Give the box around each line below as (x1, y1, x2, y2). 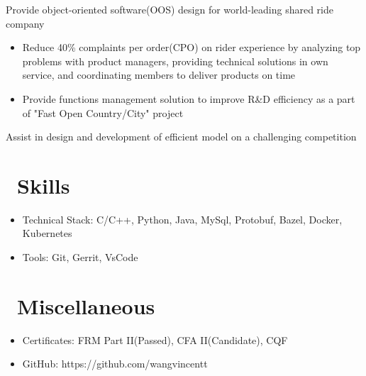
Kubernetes (22, 226, 72, 240)
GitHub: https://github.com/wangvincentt (22, 356, 208, 371)
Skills (17, 170, 70, 199)
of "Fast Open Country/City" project (22, 105, 184, 120)
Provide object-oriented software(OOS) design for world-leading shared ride (6, 2, 333, 16)
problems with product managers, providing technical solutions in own (22, 53, 328, 68)
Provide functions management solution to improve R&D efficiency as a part (22, 91, 355, 106)
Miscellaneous (17, 291, 155, 320)
